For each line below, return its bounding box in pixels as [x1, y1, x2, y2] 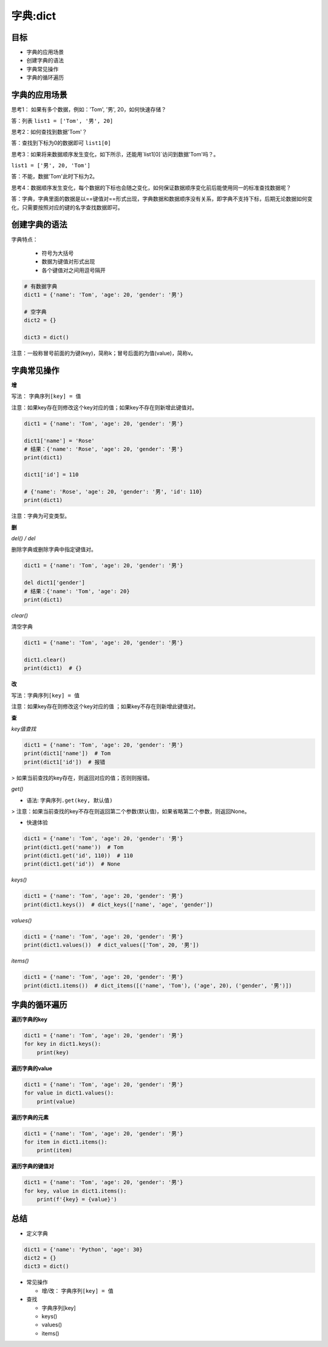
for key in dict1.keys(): [24, 1040, 101, 1048]
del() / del [11, 535, 36, 541]
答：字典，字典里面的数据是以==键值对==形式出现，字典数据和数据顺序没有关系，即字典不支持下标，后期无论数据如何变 [11, 195, 313, 203]
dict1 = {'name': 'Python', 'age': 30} [24, 1246, 143, 1253]
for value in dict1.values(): [24, 1090, 114, 1096]
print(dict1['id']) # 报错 [24, 758, 106, 765]
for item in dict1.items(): [24, 1138, 108, 1145]
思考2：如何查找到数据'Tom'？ [11, 128, 87, 135]
